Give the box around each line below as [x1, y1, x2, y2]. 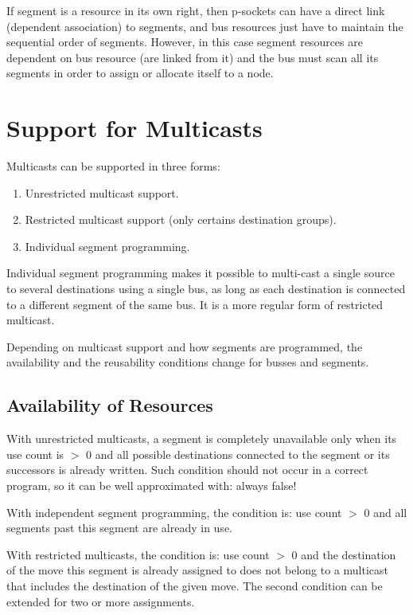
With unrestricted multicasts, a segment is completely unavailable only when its [6, 430, 397, 447]
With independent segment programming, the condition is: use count [6, 503, 342, 520]
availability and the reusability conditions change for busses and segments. [6, 354, 369, 370]
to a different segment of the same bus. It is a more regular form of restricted [6, 296, 384, 312]
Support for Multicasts [6, 112, 263, 144]
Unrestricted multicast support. [25, 184, 179, 201]
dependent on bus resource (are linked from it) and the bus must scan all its [6, 49, 379, 65]
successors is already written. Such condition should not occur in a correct [6, 461, 368, 478]
